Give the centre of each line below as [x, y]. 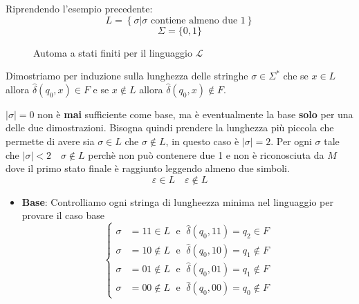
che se [296, 76]
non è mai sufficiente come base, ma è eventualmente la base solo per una [195, 114]
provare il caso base [63, 215]
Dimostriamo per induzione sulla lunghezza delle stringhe [127, 76]
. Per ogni [291, 141]
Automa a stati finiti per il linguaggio [113, 52]
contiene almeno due [194, 20]
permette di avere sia [50, 141]
